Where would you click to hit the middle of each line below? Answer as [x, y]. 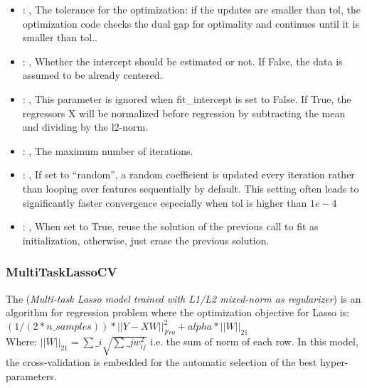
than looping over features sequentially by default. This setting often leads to [191, 188]
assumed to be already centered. [92, 75]
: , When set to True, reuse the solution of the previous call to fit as [170, 226]
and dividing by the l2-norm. [85, 127]
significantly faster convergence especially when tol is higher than [165, 202]
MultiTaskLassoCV [62, 272]
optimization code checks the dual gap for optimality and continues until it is [191, 23]
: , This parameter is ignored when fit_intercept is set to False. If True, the [187, 98]
